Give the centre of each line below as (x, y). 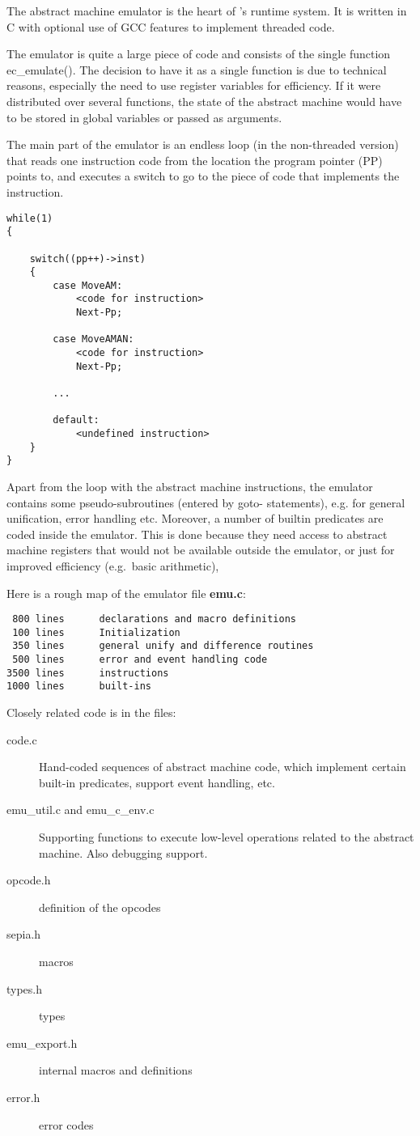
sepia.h (24, 934)
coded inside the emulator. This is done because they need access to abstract (197, 534)
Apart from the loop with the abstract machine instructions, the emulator (190, 486)
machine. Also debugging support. (123, 852)
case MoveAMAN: (93, 339)
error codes (66, 1124)
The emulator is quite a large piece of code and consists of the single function (199, 54)
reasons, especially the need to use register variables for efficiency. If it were (194, 85)
